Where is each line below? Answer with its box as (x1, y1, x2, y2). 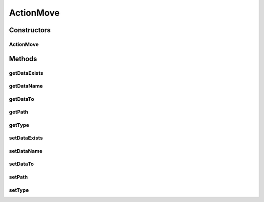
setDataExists (9, 135, 43, 141)
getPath (9, 109, 29, 115)
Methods (9, 54, 37, 63)
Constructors (9, 26, 51, 34)
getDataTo (9, 95, 34, 102)
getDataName (9, 83, 43, 90)
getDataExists (9, 69, 44, 76)
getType (9, 121, 29, 128)
